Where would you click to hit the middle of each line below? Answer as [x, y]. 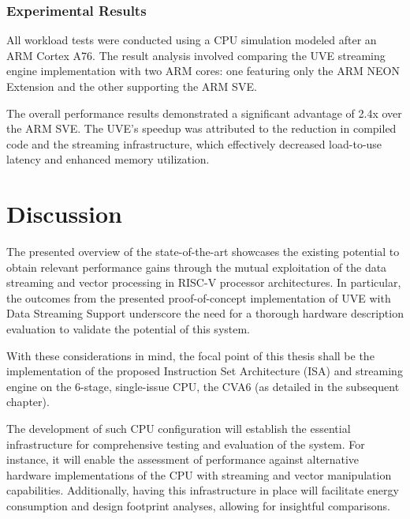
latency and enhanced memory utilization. [108, 159]
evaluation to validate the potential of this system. [129, 329]
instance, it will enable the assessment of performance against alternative [183, 459]
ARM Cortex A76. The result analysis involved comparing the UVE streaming [196, 55]
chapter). [28, 402]
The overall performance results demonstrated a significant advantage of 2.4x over [204, 113]
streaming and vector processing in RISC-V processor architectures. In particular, [204, 282]
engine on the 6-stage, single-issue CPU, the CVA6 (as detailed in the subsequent [203, 386]
